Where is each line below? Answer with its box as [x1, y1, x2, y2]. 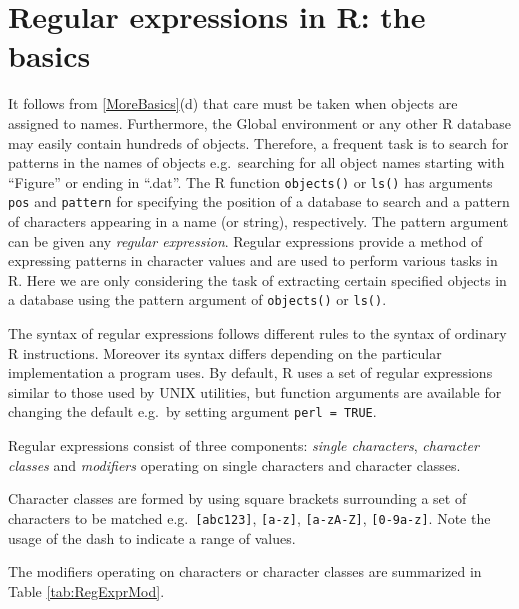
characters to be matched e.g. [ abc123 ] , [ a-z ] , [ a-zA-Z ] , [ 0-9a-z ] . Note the [8, 507, 491, 528]
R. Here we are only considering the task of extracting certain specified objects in [8, 269, 507, 290]
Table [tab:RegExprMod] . [8, 580, 165, 601]
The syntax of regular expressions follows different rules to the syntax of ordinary [8, 323, 507, 344]
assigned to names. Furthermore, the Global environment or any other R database [8, 112, 512, 133]
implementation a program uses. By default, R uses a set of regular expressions [8, 362, 493, 383]
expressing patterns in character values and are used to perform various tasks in [8, 250, 498, 271]
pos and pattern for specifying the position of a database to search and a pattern [8, 191, 510, 212]
